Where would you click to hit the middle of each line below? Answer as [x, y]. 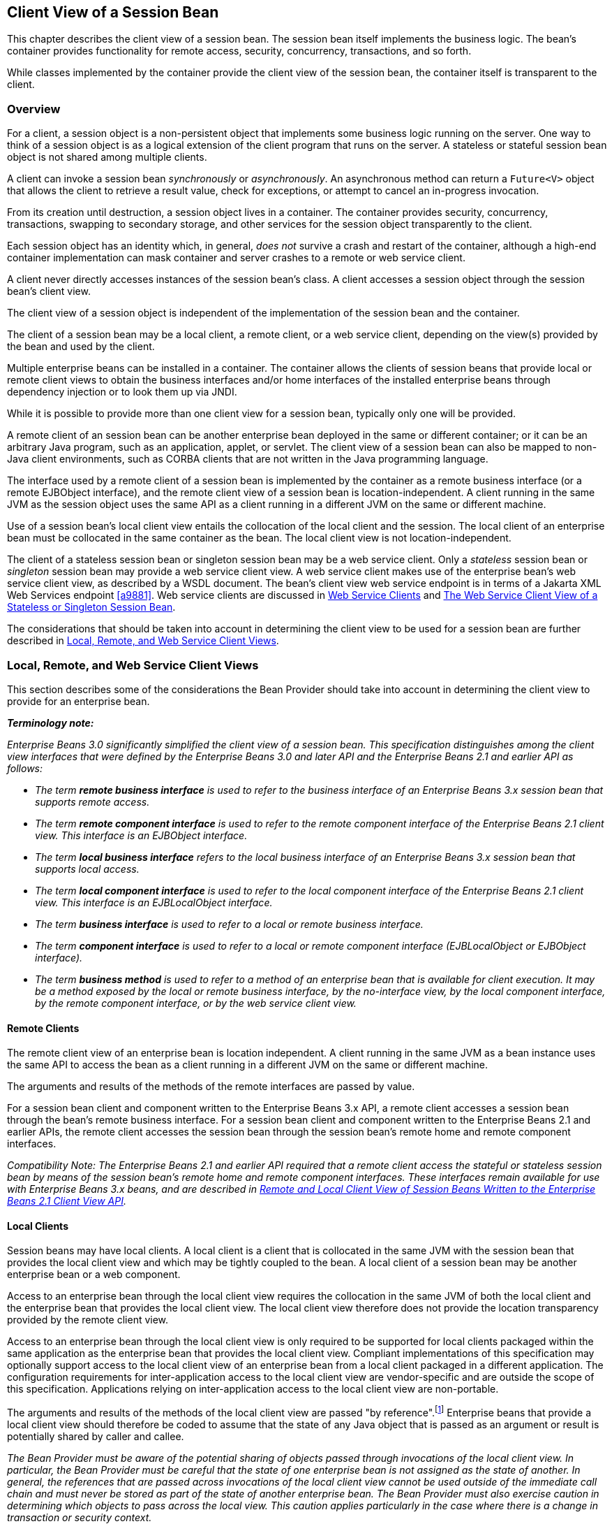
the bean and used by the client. [81, 347]
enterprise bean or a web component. [94, 1275]
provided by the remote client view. [88, 1320]
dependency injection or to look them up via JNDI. [122, 392]
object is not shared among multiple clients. [107, 157]
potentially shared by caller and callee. [96, 1437]
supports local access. [87, 869]
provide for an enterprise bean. [79, 701]
